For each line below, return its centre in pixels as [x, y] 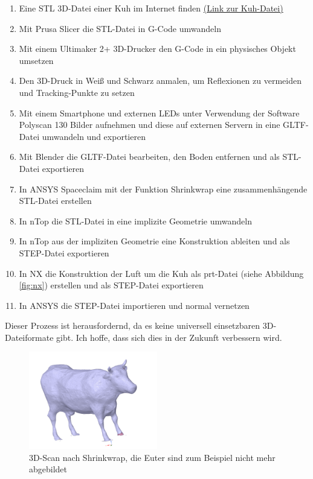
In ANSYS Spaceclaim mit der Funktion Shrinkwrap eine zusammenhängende [163, 189]
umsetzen [36, 60]
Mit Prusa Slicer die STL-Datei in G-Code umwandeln [120, 28]
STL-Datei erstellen [55, 201]
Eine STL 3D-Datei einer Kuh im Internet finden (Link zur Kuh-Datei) [151, 8]
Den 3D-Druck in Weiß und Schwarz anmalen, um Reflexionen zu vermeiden [160, 81]
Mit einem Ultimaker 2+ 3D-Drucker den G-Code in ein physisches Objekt [157, 49]
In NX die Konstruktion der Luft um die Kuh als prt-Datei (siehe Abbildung [161, 273]
